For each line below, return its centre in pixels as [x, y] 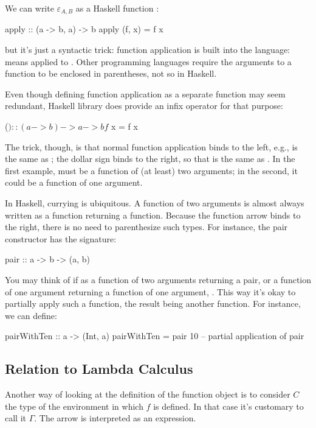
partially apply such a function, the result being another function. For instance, [153, 303]
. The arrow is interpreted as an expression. [115, 418]
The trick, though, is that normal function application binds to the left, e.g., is [151, 146]
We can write [29, 8]
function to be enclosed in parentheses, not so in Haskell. [111, 73]
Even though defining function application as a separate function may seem [145, 93]
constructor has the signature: [61, 238]
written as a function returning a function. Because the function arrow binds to [153, 215]
